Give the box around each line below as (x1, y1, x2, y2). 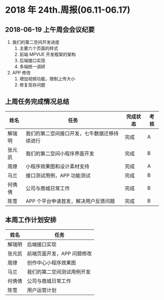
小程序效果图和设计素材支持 (25, 163, 89, 170)
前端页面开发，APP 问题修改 (27, 250, 92, 257)
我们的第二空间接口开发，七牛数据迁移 (25, 130, 114, 137)
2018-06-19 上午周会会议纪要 (5, 25, 95, 34)
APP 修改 (12, 70, 31, 76)
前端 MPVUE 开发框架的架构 (19, 52, 76, 57)
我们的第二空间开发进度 (12, 40, 60, 45)
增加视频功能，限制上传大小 (19, 76, 76, 81)
